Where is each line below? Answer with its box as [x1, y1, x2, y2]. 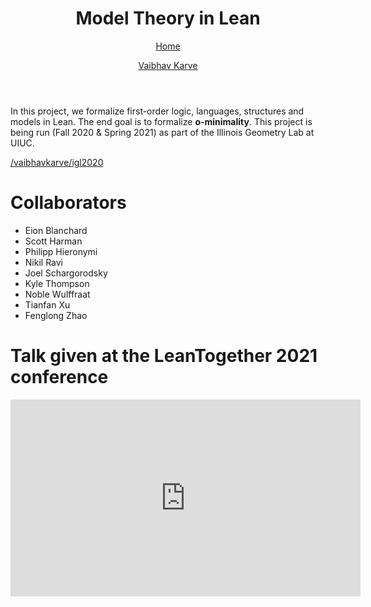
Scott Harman [24, 235, 83, 247]
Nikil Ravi [24, 256, 63, 268]
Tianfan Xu [24, 298, 71, 311]
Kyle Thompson [24, 277, 90, 289]
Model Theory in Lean [75, 7, 261, 30]
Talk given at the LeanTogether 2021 [10, 345, 318, 367]
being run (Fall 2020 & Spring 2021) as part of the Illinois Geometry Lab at [10, 126, 315, 138]
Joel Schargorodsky [24, 267, 108, 279]
